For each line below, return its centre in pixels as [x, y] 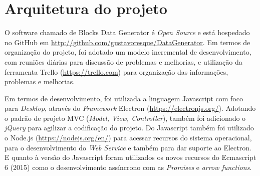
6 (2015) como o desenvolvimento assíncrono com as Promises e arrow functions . [128, 167]
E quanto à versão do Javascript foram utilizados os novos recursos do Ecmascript [131, 157]
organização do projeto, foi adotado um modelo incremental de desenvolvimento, [128, 52]
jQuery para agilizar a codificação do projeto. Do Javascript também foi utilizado [129, 128]
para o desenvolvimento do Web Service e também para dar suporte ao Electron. [128, 147]
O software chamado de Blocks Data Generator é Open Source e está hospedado [127, 32]
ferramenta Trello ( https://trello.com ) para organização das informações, [116, 71]
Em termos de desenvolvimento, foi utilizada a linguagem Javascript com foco [124, 98]
